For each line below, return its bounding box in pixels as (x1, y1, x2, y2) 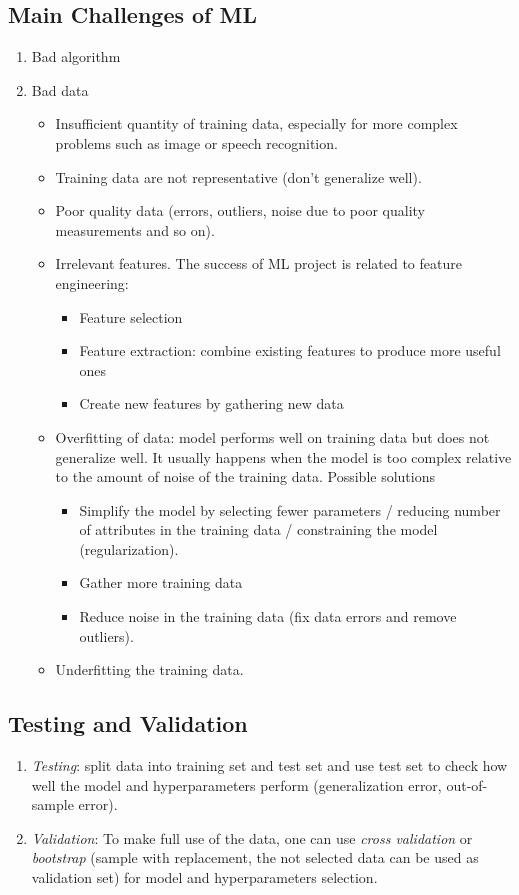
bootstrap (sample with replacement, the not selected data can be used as (31, 847, 479, 868)
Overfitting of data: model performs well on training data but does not (55, 426, 490, 447)
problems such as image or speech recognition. (55, 132, 338, 153)
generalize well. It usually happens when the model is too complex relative (55, 446, 512, 467)
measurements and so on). (55, 219, 215, 240)
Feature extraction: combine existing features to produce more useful (79, 340, 501, 361)
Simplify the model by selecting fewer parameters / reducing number (79, 499, 501, 520)
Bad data (31, 79, 89, 100)
